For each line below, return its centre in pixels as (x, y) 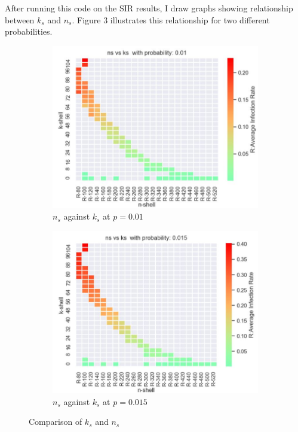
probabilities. (29, 31)
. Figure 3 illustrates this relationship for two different (171, 19)
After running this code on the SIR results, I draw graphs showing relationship (149, 8)
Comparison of (56, 422)
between (20, 19)
